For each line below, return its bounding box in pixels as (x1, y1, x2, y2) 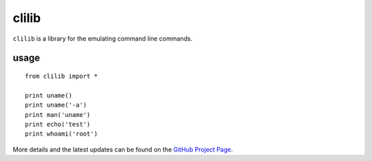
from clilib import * (25, 72, 98, 80)
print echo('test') (25, 120, 91, 128)
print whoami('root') (25, 130, 98, 138)
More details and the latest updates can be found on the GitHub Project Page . (12, 145, 234, 153)
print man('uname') (25, 111, 91, 118)
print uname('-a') (25, 101, 87, 109)
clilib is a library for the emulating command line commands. (12, 34, 193, 43)
